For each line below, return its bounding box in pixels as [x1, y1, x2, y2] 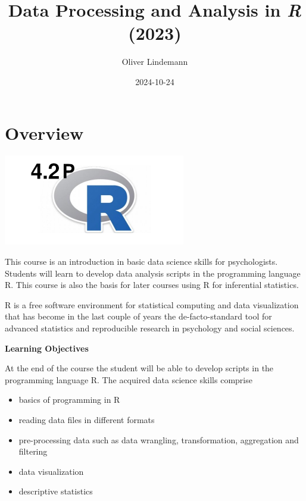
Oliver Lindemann [121, 55, 188, 68]
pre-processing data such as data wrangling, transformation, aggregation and [18, 433, 299, 446]
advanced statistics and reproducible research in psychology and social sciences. [5, 322, 295, 334]
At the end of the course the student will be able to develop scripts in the [5, 362, 274, 374]
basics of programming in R [18, 393, 120, 406]
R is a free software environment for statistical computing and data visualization [5, 298, 299, 311]
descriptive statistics [18, 485, 93, 497]
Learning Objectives [5, 342, 89, 354]
